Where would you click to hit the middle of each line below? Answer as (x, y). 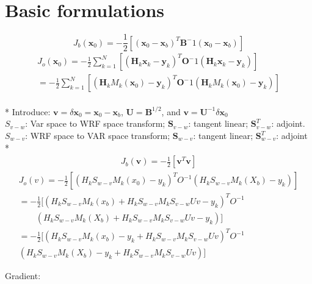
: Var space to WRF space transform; (95, 123)
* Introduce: (28, 111)
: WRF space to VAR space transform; (98, 136)
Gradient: (23, 276)
